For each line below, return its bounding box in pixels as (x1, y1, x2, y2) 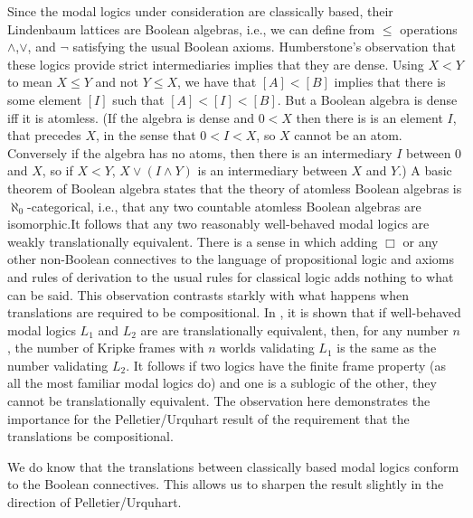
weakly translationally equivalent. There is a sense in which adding (7, 231, 378, 250)
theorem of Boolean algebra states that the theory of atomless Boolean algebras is (7, 178, 462, 197)
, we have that (177, 72, 257, 91)
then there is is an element (296, 108, 443, 127)
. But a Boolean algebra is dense (277, 89, 458, 108)
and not (95, 72, 138, 91)
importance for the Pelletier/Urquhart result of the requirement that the (7, 409, 410, 428)
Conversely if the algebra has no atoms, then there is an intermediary (7, 143, 393, 162)
